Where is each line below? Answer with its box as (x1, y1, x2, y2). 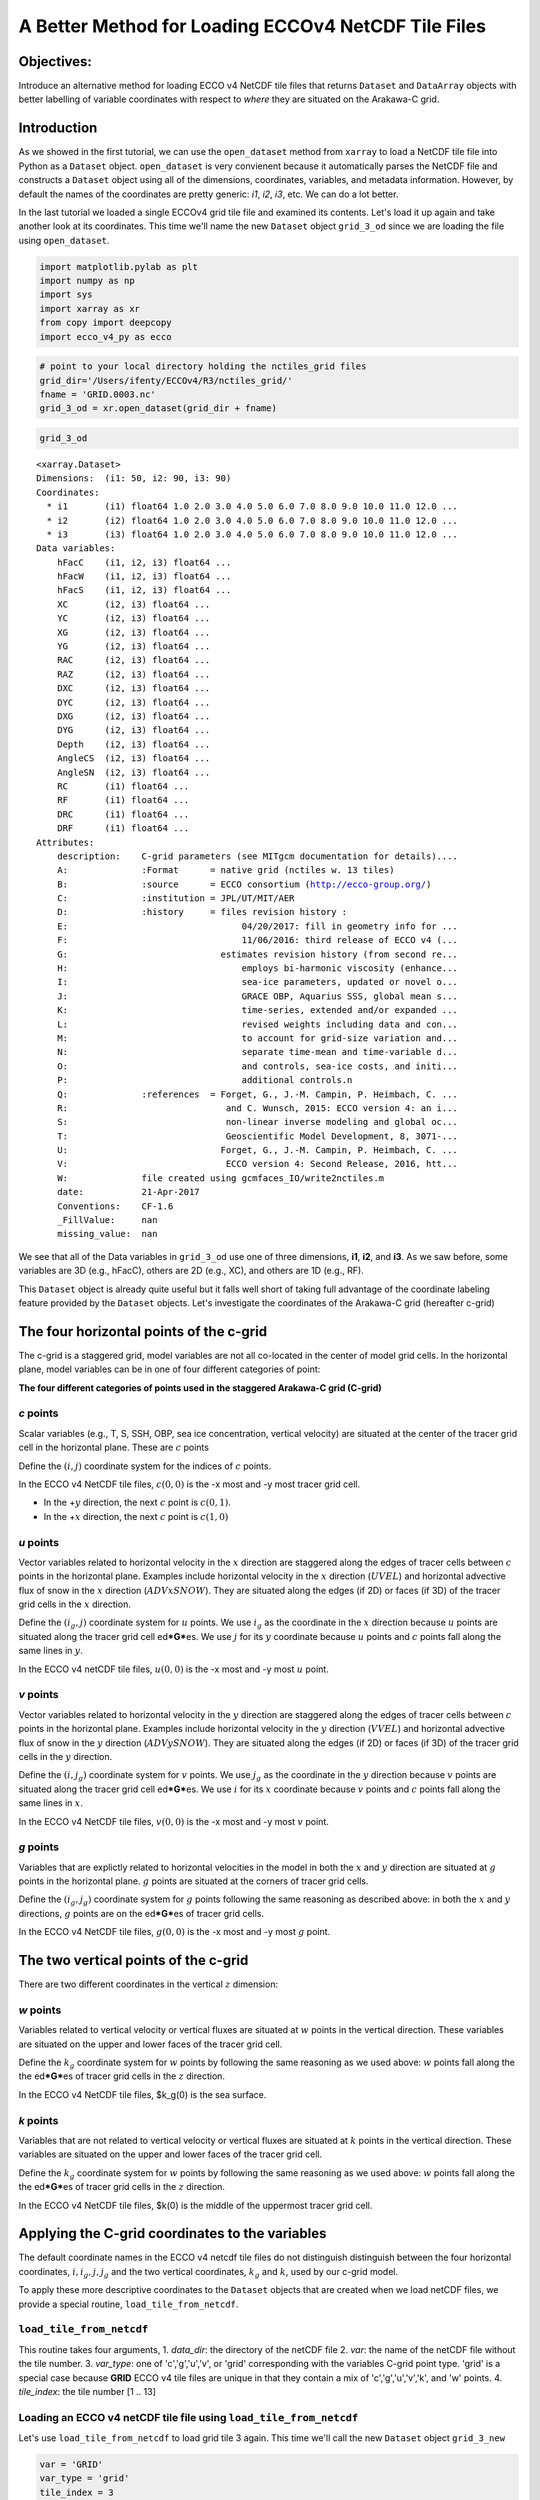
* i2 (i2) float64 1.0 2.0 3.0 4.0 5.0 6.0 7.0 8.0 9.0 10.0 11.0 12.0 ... (46, 515, 459, 526)
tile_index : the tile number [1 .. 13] (18, 2385, 157, 2397)
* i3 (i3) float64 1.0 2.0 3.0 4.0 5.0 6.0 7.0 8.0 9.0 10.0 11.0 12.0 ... (46, 528, 459, 540)
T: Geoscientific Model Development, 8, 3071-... (56, 1130, 459, 1142)
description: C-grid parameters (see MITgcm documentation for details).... (56, 850, 459, 862)
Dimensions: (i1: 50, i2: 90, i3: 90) (36, 473, 232, 484)
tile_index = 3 (39, 2486, 114, 2498)
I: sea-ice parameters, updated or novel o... (56, 976, 459, 988)
